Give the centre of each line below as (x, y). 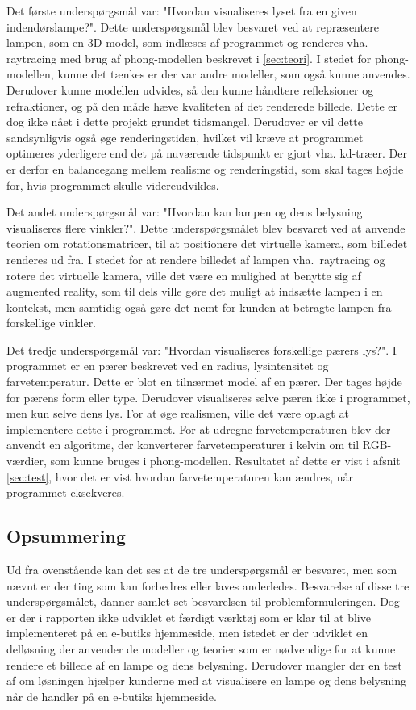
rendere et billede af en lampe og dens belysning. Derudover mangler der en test (204, 664)
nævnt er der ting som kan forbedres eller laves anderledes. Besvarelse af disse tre (208, 585)
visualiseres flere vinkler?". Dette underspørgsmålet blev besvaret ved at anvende (206, 227)
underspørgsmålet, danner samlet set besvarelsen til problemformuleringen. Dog (203, 601)
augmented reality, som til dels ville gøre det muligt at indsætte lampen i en (195, 291)
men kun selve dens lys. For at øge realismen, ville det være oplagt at (178, 413)
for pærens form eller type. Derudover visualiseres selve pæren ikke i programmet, (208, 397)
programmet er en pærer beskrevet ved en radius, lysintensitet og (168, 366)
